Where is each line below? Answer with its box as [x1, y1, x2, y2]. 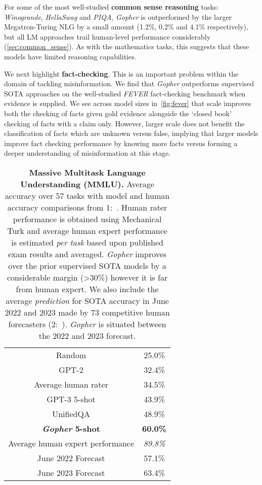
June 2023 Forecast [37, 466, 105, 478]
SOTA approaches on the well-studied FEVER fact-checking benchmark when [4, 88, 246, 98]
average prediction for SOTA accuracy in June [6, 294, 169, 306]
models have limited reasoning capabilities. [4, 51, 137, 61]
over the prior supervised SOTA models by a [8, 259, 166, 271]
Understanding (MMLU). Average [20, 178, 154, 190]
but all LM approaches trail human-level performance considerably [4, 31, 211, 42]
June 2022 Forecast [37, 452, 105, 464]
